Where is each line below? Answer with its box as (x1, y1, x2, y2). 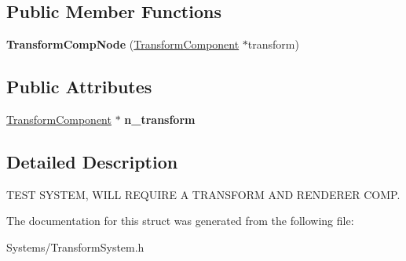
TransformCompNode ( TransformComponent (6, 36, 240, 53)
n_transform (124, 111, 196, 127)
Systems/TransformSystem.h (6, 238, 144, 255)
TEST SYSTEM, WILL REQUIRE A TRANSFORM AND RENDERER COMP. (6, 186, 401, 202)
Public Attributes (6, 74, 152, 99)
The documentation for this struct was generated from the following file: (6, 212, 354, 229)
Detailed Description (6, 149, 178, 173)
